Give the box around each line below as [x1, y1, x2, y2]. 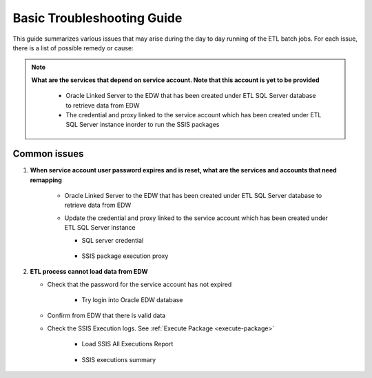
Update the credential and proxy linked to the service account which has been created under [64, 214, 329, 222]
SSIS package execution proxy [81, 252, 169, 260]
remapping [30, 176, 62, 184]
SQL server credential [81, 236, 144, 244]
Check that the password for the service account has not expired [47, 280, 232, 288]
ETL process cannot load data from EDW [30, 268, 148, 276]
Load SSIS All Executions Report [81, 340, 174, 348]
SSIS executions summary [81, 355, 156, 364]
